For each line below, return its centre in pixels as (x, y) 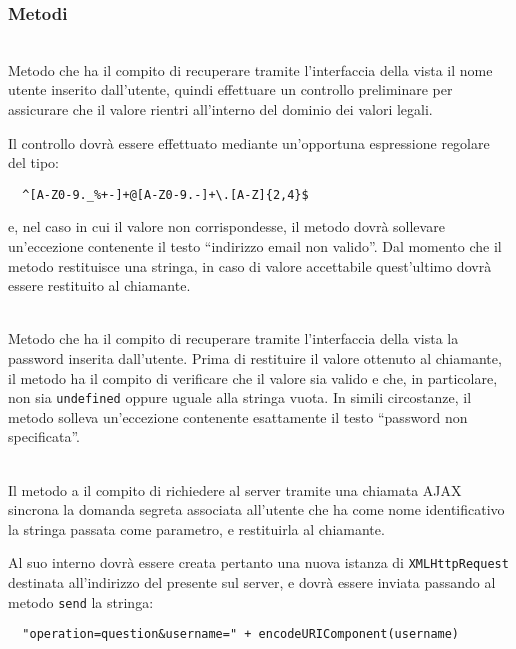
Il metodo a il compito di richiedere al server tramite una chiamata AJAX (235, 489)
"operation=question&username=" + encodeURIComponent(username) (241, 634)
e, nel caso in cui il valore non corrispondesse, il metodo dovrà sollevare (226, 226)
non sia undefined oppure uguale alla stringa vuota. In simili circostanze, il (240, 397)
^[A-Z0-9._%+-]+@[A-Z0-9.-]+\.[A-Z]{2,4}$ (165, 194)
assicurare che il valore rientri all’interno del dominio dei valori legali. (220, 109)
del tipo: (33, 162)
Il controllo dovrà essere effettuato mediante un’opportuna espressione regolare (249, 142)
